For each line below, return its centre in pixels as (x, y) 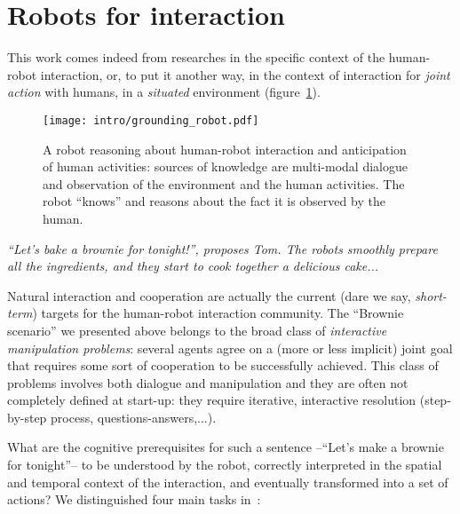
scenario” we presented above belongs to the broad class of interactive (197, 330)
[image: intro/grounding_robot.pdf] (151, 120)
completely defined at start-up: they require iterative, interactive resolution (212, 400)
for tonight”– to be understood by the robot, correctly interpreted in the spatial (225, 465)
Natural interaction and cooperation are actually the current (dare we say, (209, 295)
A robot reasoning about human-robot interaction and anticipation (225, 149)
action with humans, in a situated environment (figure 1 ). (164, 92)
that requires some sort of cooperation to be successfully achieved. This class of (223, 365)
